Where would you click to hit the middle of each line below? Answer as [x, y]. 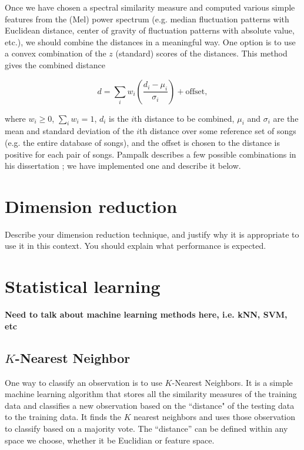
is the [119, 118]
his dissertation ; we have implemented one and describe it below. [123, 166]
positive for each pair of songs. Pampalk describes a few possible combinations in [151, 154]
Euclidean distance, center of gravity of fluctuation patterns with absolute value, [150, 30]
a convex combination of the [56, 53]
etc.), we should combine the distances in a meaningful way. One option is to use [150, 41]
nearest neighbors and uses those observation [215, 417]
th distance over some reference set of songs [218, 131]
